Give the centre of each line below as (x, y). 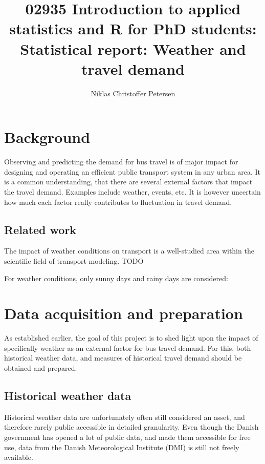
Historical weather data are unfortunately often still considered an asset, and (125, 417)
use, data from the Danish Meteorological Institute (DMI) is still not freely (122, 447)
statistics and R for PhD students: (133, 28)
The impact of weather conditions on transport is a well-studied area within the (129, 251)
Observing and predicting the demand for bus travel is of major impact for (121, 162)
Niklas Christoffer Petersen (133, 93)
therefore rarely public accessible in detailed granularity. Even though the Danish (131, 427)
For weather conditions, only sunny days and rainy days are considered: (116, 278)
